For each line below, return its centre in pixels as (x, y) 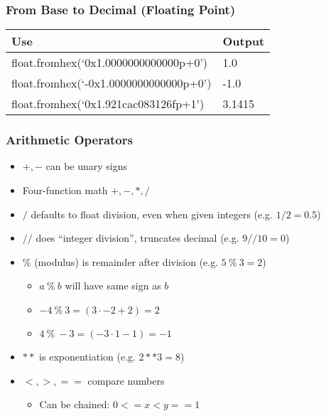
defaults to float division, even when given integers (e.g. (152, 214)
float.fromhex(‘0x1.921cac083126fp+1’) (108, 104)
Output (244, 41)
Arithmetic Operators (69, 140)
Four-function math (65, 190)
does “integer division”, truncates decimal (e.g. (137, 238)
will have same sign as (113, 286)
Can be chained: (75, 404)
